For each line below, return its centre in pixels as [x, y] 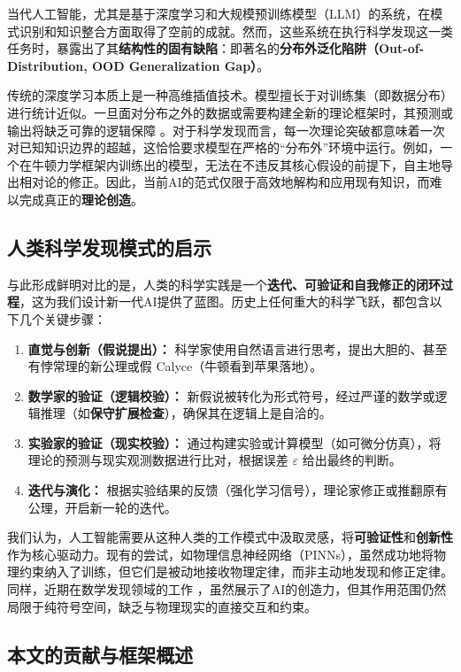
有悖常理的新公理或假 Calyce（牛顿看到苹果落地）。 [175, 366]
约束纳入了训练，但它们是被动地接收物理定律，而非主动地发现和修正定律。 [236, 572]
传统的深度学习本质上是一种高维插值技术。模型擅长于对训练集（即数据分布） [230, 95]
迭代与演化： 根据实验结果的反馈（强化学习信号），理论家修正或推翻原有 [238, 490]
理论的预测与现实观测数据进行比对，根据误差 [158, 460]
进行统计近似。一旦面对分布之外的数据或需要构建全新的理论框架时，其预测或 [230, 112]
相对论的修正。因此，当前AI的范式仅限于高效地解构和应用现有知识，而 [224, 182]
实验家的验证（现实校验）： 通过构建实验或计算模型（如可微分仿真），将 [234, 442]
